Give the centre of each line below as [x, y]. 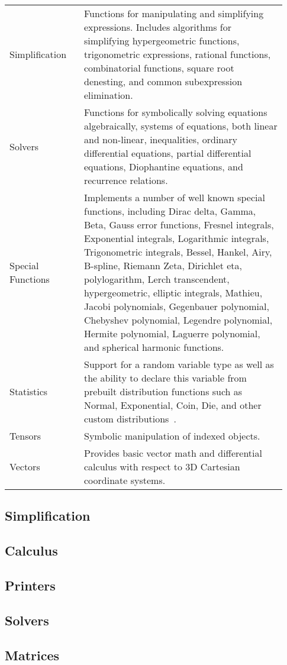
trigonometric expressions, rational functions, [177, 54]
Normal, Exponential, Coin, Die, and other [172, 405]
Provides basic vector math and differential [173, 453]
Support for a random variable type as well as [179, 364]
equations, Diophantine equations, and [163, 167]
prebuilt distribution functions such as [163, 391]
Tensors [25, 436]
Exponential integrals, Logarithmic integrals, [176, 238]
